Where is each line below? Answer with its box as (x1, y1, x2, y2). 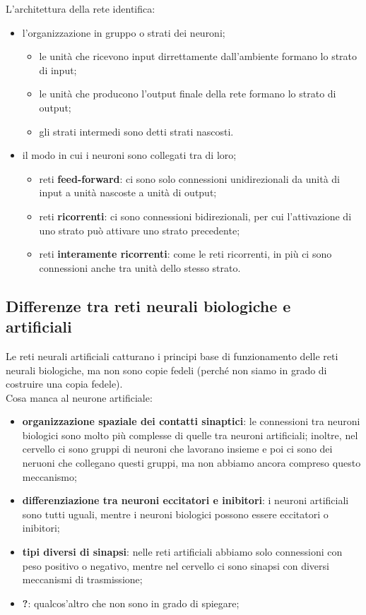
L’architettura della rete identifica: (6, 1, 155, 16)
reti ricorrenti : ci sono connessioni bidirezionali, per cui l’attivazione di (39, 208, 352, 223)
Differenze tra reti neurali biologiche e (6, 294, 291, 316)
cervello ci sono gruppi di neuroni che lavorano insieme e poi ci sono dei (22, 441, 333, 456)
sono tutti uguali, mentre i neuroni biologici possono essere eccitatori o (22, 506, 329, 521)
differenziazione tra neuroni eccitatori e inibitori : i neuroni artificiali (22, 493, 349, 508)
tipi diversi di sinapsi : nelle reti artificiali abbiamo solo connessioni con (22, 544, 343, 559)
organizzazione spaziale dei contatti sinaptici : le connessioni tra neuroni (22, 414, 360, 429)
